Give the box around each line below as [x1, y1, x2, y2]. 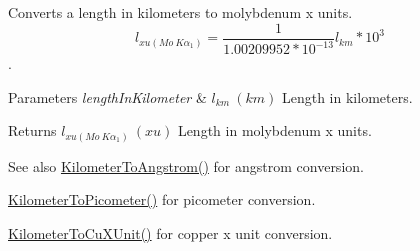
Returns [8, 120, 57, 141]
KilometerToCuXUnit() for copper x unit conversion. [8, 222, 333, 243]
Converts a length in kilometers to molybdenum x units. [8, 2, 353, 22]
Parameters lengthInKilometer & [8, 86, 207, 107]
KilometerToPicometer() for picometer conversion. [8, 189, 316, 210]
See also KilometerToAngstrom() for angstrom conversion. [8, 155, 364, 176]
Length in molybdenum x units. [177, 120, 372, 141]
